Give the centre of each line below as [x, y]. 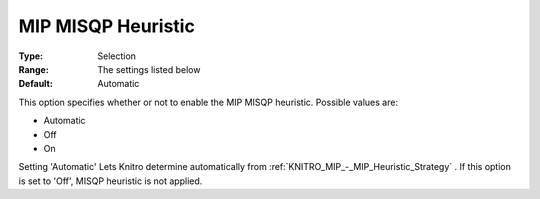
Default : [36, 84]
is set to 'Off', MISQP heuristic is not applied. [110, 181]
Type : [31, 56]
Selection [117, 56]
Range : [33, 69]
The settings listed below [149, 69]
